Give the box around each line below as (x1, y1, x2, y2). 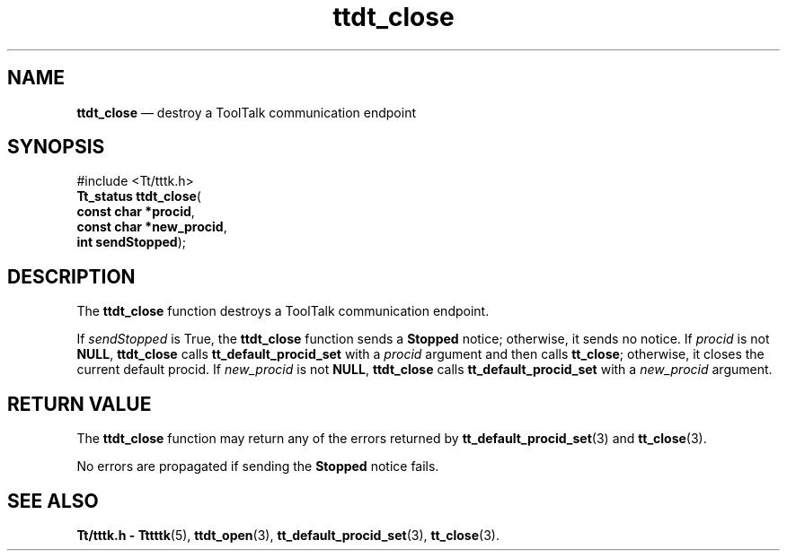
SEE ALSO (7, 489, 99, 512)
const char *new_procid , (76, 219, 227, 235)
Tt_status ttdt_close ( (76, 188, 201, 205)
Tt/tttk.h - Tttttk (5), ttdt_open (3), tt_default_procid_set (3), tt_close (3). (76, 527, 500, 543)
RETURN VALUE (7, 392, 152, 415)
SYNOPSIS (7, 135, 105, 159)
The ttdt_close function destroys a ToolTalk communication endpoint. (76, 303, 490, 319)
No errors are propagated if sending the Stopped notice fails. (76, 458, 439, 475)
